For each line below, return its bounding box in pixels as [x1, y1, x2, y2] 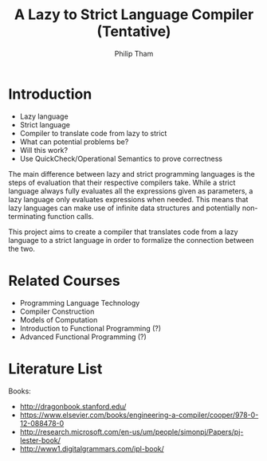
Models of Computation [19, 314, 98, 324]
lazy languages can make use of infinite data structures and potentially [8, 203, 241, 213]
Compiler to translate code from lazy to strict [19, 128, 167, 138]
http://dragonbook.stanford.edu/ [19, 401, 127, 411]
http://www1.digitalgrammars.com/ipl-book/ [19, 443, 165, 453]
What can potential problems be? [19, 137, 129, 147]
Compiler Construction [19, 307, 95, 316]
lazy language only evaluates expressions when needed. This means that [8, 194, 249, 204]
